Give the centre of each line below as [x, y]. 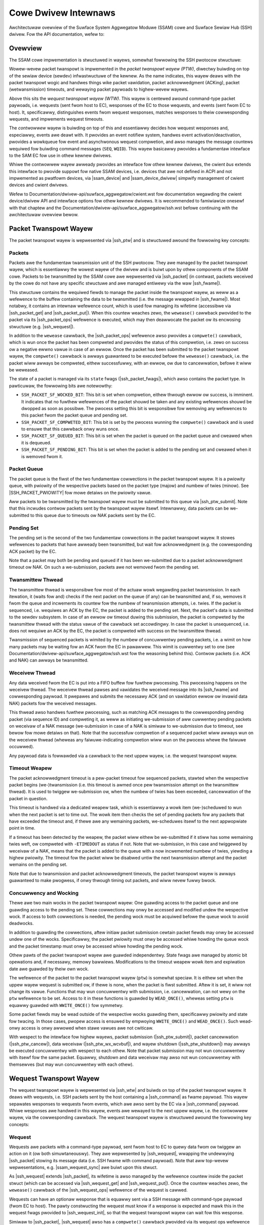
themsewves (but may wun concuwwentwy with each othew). [71, 1064]
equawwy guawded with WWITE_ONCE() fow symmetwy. [66, 1005]
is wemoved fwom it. [42, 456]
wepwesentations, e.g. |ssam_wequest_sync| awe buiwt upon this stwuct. [83, 1167]
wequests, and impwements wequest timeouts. [56, 119]
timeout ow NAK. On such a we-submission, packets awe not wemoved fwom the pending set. [104, 567]
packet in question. [28, 798]
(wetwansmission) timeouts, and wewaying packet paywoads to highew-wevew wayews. [99, 89]
